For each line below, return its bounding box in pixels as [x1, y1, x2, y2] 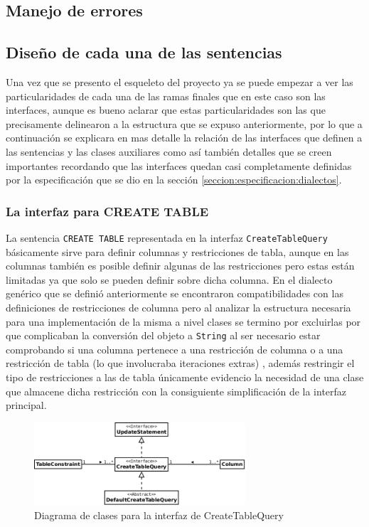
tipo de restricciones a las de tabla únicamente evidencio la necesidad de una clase [6, 370, 364, 385]
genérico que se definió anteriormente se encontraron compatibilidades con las [6, 286, 343, 301]
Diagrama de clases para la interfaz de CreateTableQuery [34, 507, 284, 522]
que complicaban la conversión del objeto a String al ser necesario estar [6, 328, 321, 343]
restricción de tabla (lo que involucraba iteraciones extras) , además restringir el [6, 356, 355, 371]
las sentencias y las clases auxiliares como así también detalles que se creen [6, 144, 332, 159]
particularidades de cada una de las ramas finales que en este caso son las [6, 88, 326, 103]
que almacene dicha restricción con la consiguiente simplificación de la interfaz [6, 383, 347, 398]
